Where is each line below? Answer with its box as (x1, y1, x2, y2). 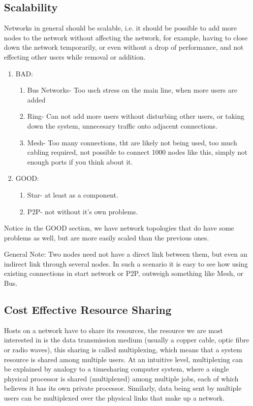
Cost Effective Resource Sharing (4, 302, 172, 317)
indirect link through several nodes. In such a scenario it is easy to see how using (4, 258, 248, 269)
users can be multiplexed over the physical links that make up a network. (4, 393, 225, 403)
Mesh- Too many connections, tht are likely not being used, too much (27, 137, 237, 147)
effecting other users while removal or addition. (4, 51, 146, 62)
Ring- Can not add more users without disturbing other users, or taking (27, 111, 245, 121)
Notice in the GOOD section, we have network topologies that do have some (4, 223, 234, 233)
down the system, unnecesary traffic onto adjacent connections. (27, 120, 218, 131)
